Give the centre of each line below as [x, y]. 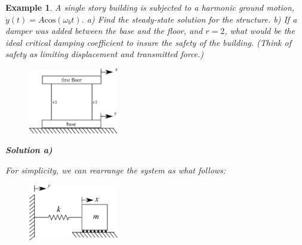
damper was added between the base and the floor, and [104, 31]
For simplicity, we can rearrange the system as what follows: [116, 170]
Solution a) [29, 150]
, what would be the [260, 31]
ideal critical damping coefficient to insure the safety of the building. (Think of [148, 42]
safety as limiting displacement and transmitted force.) [105, 54]
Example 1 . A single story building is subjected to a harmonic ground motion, [150, 7]
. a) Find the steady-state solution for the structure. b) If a [189, 19]
